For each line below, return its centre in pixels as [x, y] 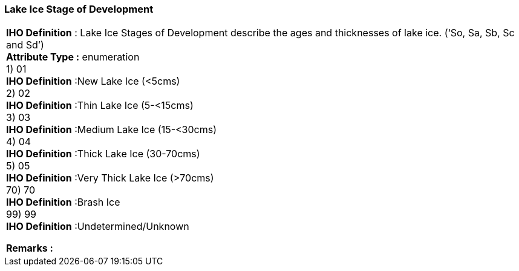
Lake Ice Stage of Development [79, 9]
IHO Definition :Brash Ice [63, 202]
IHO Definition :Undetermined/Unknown [98, 227]
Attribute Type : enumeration [73, 57]
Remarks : [30, 248]
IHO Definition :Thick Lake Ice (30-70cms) [103, 154]
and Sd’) [25, 45]
